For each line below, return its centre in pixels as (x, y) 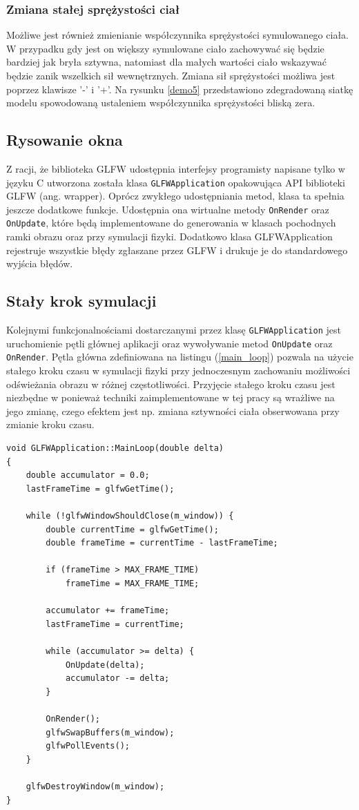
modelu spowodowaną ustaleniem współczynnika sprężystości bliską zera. (161, 103)
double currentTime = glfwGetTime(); (132, 529)
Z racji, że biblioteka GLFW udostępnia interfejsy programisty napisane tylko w (176, 168)
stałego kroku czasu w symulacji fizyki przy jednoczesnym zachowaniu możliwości (178, 370)
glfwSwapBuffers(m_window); (110, 732)
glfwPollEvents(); (88, 746)
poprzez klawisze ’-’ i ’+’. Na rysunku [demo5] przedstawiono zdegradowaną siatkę (180, 89)
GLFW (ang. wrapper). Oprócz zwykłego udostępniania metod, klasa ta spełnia (175, 196)
